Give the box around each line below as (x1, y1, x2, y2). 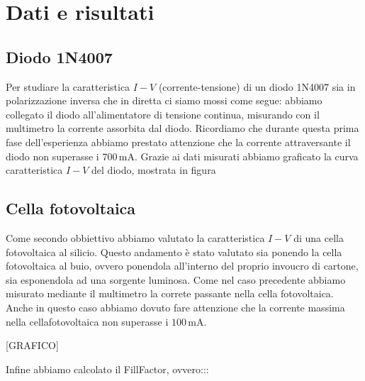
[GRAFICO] (6, 338, 59, 353)
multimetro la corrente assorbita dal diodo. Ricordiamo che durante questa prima (6, 121, 359, 136)
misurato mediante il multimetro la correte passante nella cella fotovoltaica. (6, 286, 334, 301)
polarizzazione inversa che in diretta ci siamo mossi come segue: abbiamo (6, 93, 322, 108)
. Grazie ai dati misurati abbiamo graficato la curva (134, 148, 359, 163)
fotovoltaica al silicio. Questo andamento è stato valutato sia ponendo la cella (6, 244, 342, 259)
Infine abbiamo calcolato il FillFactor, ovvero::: (6, 361, 209, 376)
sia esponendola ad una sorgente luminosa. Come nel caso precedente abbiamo (6, 272, 346, 287)
